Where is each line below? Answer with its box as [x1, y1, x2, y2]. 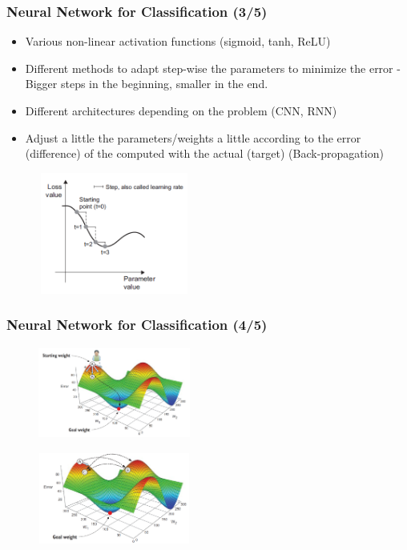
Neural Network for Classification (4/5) [6, 315, 268, 335]
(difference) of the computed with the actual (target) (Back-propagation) [25, 145, 384, 162]
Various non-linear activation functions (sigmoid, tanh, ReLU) [25, 33, 331, 50]
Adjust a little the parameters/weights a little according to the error [25, 129, 361, 146]
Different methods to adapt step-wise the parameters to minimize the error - [25, 59, 401, 76]
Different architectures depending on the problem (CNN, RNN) [25, 102, 337, 118]
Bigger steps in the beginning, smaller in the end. [25, 75, 268, 92]
